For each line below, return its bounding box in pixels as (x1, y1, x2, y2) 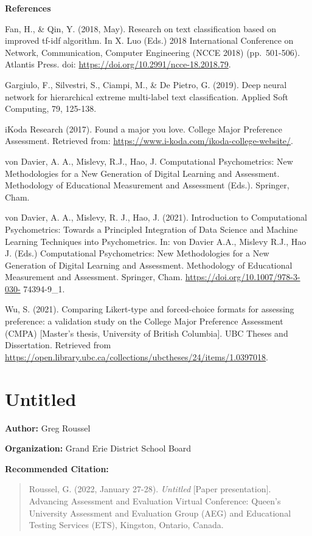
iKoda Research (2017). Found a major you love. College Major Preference (5, 122, 282, 135)
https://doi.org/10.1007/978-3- (185, 270, 300, 283)
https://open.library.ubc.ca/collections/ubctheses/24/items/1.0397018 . (5, 350, 268, 363)
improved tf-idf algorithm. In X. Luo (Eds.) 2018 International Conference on (5, 34, 294, 47)
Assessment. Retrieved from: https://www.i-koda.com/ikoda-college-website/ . (5, 134, 293, 147)
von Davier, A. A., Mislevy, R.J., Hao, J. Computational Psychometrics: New (5, 154, 293, 167)
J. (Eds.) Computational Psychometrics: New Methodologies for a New (5, 247, 269, 259)
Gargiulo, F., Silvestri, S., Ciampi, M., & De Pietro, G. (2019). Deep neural (5, 78, 287, 91)
